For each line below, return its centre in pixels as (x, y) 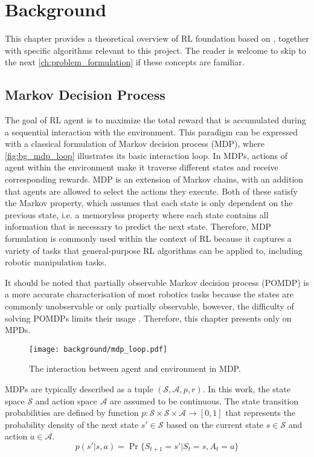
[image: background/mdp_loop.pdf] (98, 349)
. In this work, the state (246, 389)
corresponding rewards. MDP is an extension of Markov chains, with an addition (154, 179)
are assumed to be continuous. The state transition (204, 400)
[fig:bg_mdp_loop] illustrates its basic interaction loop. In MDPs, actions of (146, 155)
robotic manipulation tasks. (56, 262)
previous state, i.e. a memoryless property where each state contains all (137, 214)
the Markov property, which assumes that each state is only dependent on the (149, 203)
